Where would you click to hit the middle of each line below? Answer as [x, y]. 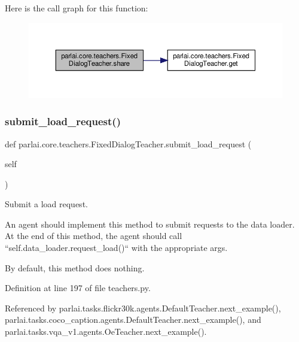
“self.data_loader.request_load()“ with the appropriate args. [116, 248]
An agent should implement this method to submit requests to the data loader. [150, 224]
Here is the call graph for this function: [77, 8]
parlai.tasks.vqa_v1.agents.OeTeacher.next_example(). [106, 332]
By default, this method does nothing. [75, 267]
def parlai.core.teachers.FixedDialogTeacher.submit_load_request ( [128, 143]
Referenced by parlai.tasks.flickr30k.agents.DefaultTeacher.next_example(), [143, 308]
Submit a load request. [46, 204]
